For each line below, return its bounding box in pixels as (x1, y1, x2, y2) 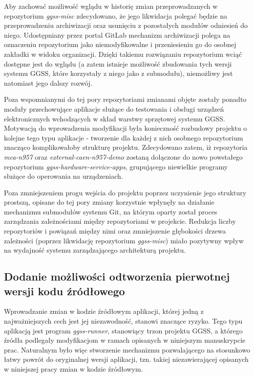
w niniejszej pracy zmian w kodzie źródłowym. (4, 364, 143, 374)
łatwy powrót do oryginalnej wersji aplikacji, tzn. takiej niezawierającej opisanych (4, 354, 249, 364)
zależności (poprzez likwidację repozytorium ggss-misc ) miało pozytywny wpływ (4, 235, 244, 245)
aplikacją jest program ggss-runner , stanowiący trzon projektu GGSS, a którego (4, 325, 243, 335)
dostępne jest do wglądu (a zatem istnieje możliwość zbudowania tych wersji (4, 58, 232, 69)
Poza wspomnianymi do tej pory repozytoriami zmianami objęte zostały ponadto (4, 94, 247, 104)
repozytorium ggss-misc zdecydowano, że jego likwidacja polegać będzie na (4, 10, 228, 21)
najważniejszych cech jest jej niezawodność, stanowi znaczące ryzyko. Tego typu (4, 316, 243, 326)
